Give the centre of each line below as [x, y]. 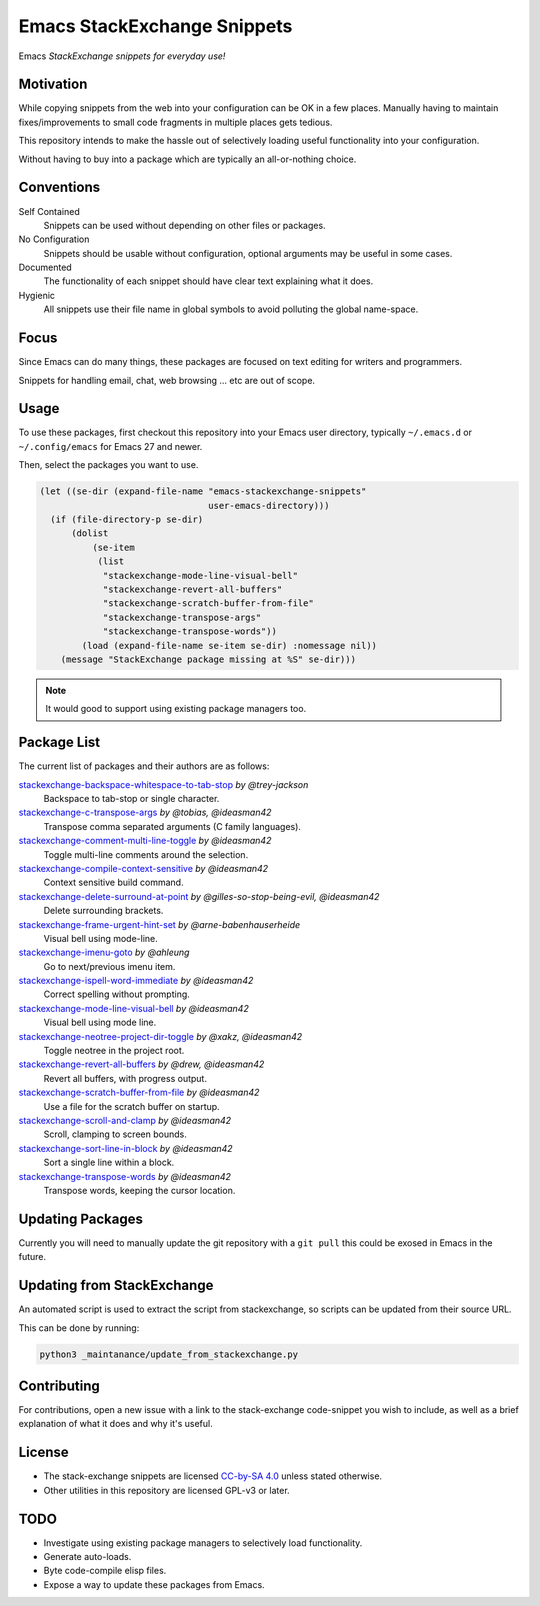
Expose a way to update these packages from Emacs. [154, 1584]
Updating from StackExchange [116, 1285]
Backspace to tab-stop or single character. [131, 798]
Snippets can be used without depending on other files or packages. [184, 225]
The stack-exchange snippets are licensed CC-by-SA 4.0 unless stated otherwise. [213, 1476]
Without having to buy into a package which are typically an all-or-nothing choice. [187, 159]
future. [32, 1257]
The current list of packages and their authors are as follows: [144, 766]
